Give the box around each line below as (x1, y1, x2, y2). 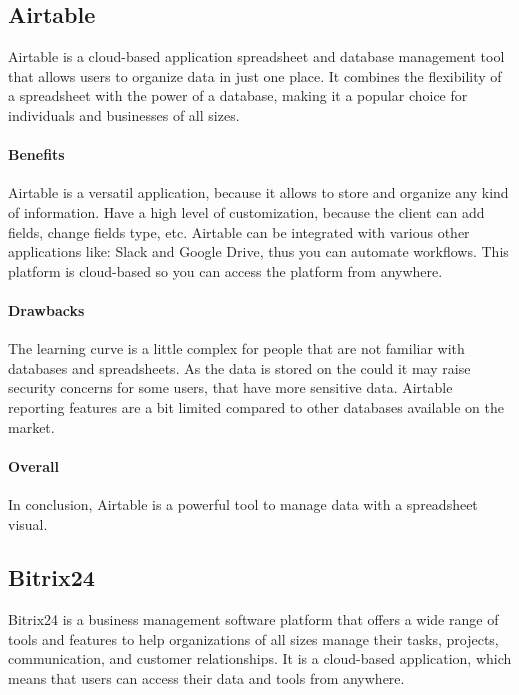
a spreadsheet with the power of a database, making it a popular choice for (8, 85, 468, 106)
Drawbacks (8, 299, 85, 320)
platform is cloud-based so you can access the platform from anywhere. (8, 260, 443, 281)
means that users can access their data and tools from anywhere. (8, 668, 405, 689)
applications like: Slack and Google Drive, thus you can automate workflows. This (8, 241, 509, 262)
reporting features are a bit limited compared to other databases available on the (8, 396, 504, 417)
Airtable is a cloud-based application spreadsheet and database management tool (8, 46, 505, 67)
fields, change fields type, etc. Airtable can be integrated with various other (8, 221, 470, 242)
